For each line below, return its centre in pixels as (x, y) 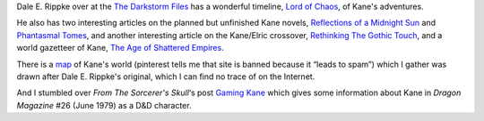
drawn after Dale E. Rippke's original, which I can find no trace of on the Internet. (166, 77)
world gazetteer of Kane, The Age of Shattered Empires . (120, 48)
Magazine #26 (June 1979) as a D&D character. (104, 105)
